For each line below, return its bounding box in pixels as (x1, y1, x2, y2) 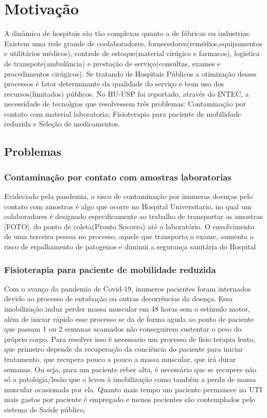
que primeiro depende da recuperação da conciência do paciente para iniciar (4, 343, 243, 354)
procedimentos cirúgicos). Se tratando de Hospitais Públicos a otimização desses (4, 68, 257, 79)
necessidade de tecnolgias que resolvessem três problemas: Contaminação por (4, 98, 246, 109)
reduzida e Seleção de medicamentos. (4, 118, 120, 129)
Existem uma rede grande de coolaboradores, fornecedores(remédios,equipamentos (4, 38, 262, 48)
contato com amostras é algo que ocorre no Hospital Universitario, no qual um (4, 201, 252, 211)
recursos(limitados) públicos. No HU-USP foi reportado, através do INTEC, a (4, 88, 249, 99)
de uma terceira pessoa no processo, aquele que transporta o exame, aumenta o (4, 231, 254, 242)
